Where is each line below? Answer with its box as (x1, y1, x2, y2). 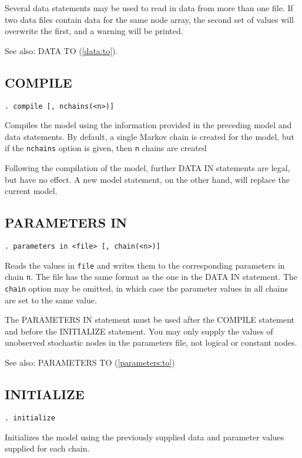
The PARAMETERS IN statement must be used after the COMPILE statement (5, 313, 295, 326)
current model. (5, 185, 58, 197)
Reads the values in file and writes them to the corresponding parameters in (5, 259, 285, 271)
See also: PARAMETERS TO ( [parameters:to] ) (5, 356, 175, 369)
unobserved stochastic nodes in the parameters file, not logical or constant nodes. (5, 336, 297, 349)
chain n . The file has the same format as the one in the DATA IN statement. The (5, 270, 298, 283)
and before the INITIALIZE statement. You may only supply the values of (5, 325, 273, 337)
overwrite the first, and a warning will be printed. (5, 25, 183, 37)
